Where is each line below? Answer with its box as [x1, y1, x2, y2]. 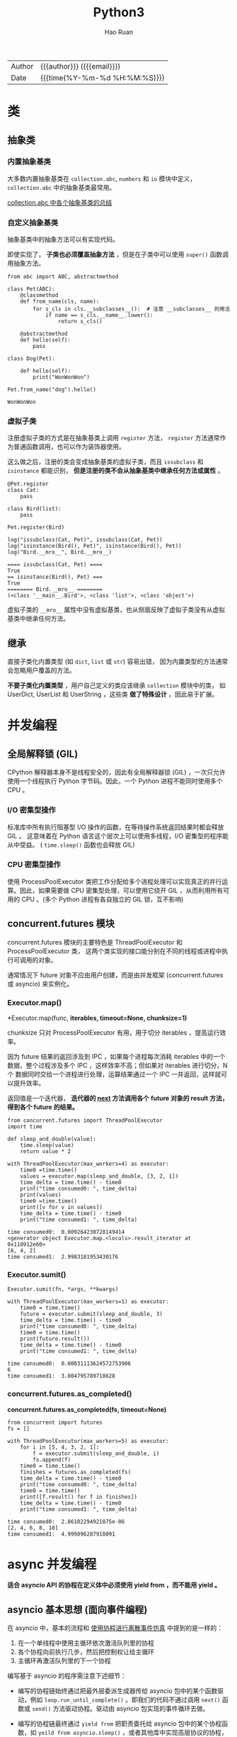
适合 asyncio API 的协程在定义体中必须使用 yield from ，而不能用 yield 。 [7, 1581, 221, 1590]
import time [7, 1123, 42, 1130]
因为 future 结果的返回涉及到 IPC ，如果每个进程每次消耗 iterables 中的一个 [7, 1052, 226, 1060]
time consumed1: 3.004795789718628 [7, 1373, 115, 1380]
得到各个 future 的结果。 [7, 1103, 79, 1111]
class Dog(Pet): [7, 355, 55, 362]
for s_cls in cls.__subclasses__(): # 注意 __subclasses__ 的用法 [33, 305, 231, 313]
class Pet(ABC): [7, 286, 55, 293]
